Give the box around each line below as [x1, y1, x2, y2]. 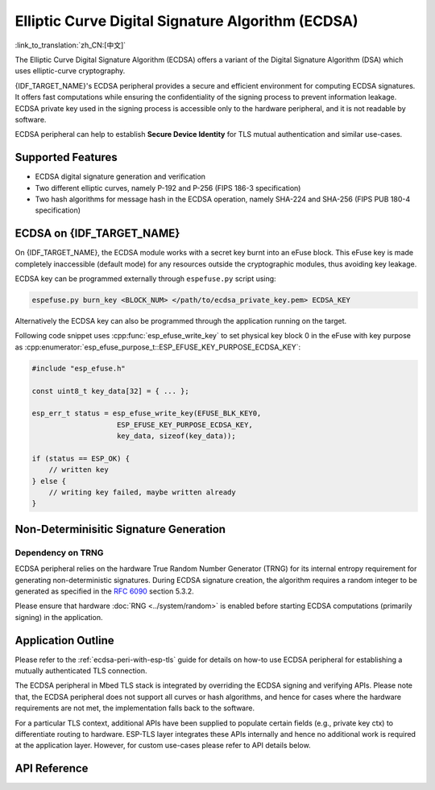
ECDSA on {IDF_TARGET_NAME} [14, 226, 180, 241]
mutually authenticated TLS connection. [14, 666, 148, 676]
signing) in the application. [14, 612, 103, 622]
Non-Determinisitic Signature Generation [14, 522, 226, 536]
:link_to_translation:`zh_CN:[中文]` [14, 40, 126, 50]
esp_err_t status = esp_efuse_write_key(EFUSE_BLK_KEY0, [31, 409, 262, 418]
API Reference [14, 762, 89, 776]
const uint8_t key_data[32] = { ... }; [31, 387, 189, 395]
